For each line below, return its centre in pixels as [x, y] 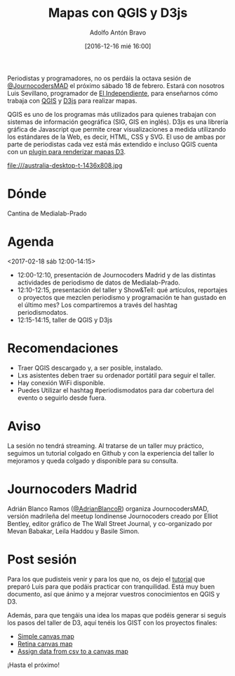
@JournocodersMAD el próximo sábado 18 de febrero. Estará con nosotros [116, 85]
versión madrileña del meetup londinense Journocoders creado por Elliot [113, 516]
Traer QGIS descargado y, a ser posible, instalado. [90, 368]
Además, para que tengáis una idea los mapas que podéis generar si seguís [117, 615]
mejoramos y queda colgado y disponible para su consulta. [93, 461]
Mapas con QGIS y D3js [118, 13]
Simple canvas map [46, 636]
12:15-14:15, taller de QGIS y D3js [65, 320]
